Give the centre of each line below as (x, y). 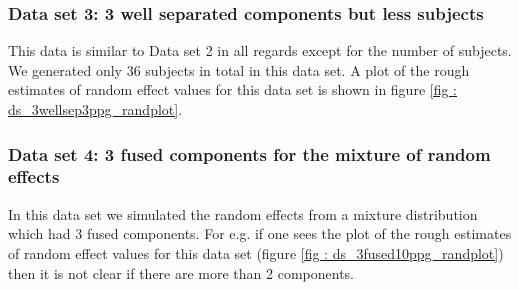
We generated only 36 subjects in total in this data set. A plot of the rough (239, 69)
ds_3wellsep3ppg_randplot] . (95, 109)
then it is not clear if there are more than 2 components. (181, 272)
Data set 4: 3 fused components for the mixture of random (249, 153)
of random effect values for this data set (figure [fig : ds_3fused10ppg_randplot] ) (256, 252)
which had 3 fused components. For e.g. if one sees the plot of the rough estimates (260, 233)
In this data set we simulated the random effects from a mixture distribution (243, 213)
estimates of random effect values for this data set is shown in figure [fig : (232, 89)
